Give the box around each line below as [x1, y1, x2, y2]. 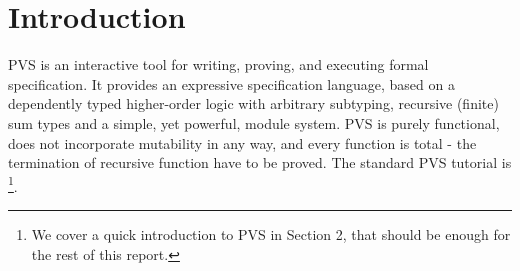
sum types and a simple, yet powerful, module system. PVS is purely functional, [8, 112, 500, 133]
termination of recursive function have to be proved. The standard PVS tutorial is [8, 152, 512, 173]
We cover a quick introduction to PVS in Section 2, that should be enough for [31, 223, 511, 244]
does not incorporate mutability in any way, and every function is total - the [8, 132, 477, 153]
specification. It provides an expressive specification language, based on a [8, 73, 455, 94]
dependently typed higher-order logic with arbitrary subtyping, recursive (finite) [8, 93, 499, 114]
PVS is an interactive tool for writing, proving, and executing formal [8, 54, 429, 75]
